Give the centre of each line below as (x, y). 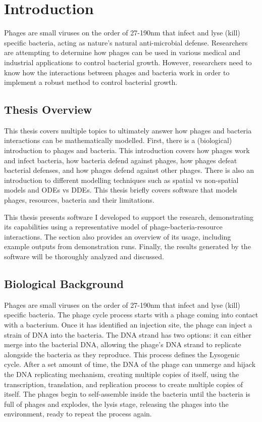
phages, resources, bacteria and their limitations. (79, 200)
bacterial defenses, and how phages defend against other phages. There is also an (129, 170)
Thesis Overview (48, 109)
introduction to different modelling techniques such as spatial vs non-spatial (121, 180)
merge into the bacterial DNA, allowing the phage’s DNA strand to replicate (123, 344)
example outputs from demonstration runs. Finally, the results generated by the (127, 246)
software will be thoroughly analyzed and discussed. (84, 256)
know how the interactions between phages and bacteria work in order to (117, 72)
